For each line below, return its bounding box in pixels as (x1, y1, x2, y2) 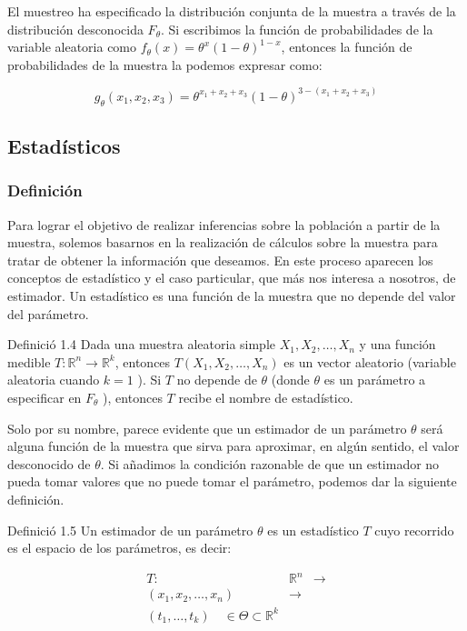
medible (7, 352, 51, 371)
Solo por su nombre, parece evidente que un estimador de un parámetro (7, 418, 407, 437)
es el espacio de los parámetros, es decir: (7, 538, 232, 557)
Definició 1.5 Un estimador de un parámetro (7, 520, 253, 539)
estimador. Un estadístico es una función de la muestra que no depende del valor (7, 285, 456, 305)
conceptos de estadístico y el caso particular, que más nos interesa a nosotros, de (7, 268, 456, 287)
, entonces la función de (281, 37, 412, 56)
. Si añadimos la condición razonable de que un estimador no (100, 454, 440, 473)
